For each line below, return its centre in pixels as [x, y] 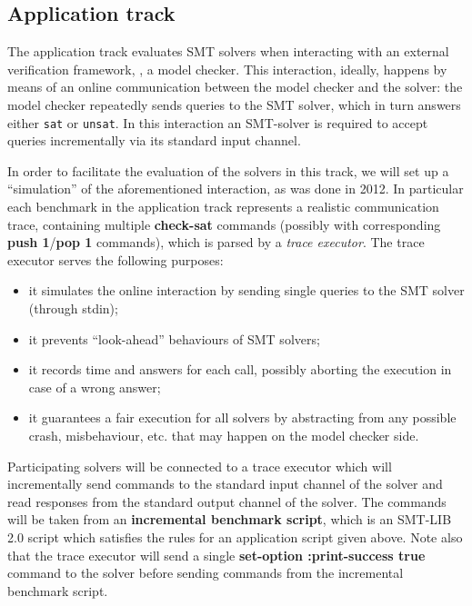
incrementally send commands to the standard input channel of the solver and [225, 484]
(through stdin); [73, 308]
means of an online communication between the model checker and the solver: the [235, 87]
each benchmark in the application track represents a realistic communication [223, 207]
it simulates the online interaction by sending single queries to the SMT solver [246, 290]
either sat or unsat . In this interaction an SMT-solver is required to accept [218, 122]
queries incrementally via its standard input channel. [154, 140]
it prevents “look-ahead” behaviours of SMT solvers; [174, 338]
